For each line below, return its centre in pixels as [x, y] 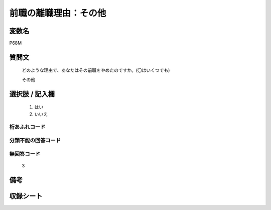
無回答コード [25, 154]
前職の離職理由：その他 [58, 13]
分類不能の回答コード [35, 140]
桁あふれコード [27, 127]
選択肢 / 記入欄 [32, 94]
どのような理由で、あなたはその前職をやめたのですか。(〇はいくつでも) [96, 70]
